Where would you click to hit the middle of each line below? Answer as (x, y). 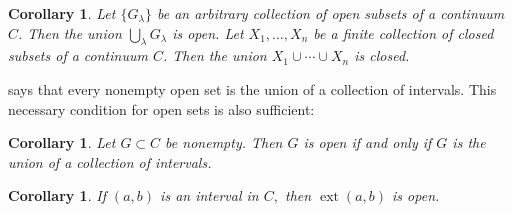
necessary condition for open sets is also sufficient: (161, 108)
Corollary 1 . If (57, 195)
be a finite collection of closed (403, 32)
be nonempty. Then (224, 142)
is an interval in (209, 195)
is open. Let (208, 32)
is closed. (382, 55)
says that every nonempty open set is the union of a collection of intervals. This (252, 88)
